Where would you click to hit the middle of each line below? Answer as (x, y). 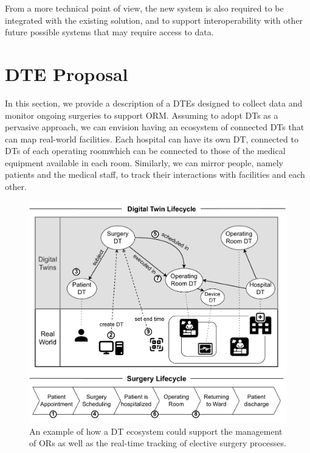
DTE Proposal (67, 73)
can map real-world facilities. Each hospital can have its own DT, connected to (152, 139)
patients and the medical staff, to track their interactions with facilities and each (155, 174)
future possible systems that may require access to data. (109, 32)
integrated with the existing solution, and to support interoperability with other (154, 20)
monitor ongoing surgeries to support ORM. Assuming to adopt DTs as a (142, 115)
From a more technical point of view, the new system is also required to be (144, 8)
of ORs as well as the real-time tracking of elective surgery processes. (158, 443)
